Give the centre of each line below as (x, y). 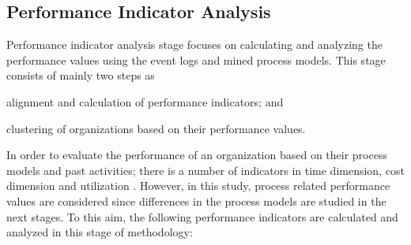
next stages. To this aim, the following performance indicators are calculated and (202, 216)
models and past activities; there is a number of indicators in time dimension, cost (205, 170)
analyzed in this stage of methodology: (100, 232)
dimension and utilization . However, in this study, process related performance (198, 186)
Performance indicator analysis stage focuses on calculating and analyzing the (194, 45)
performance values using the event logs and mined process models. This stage (196, 59)
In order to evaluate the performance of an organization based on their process (197, 155)
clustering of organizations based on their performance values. (156, 128)
